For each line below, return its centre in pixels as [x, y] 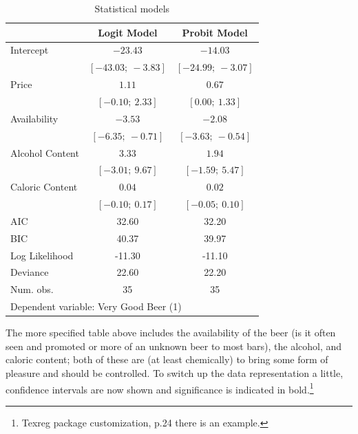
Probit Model [215, 32]
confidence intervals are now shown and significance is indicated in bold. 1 [160, 388]
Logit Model [128, 32]
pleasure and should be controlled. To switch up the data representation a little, [175, 372]
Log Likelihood [42, 255]
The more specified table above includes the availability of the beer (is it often [171, 333]
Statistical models [132, 8]
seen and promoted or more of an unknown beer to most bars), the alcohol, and [174, 346]
